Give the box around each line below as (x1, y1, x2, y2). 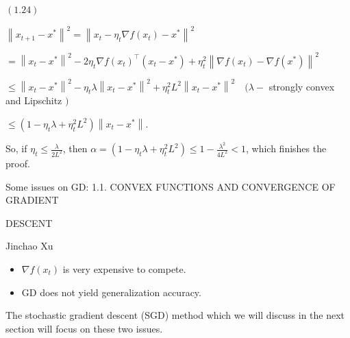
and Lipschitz (5, 93, 62, 108)
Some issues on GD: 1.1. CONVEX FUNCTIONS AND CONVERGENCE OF (5, 179, 336, 193)
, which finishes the (245, 141, 327, 156)
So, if (5, 141, 27, 156)
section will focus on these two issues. (5, 321, 163, 335)
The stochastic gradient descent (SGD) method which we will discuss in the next (5, 308, 345, 322)
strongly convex (268, 79, 335, 93)
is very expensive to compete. (62, 262, 186, 276)
